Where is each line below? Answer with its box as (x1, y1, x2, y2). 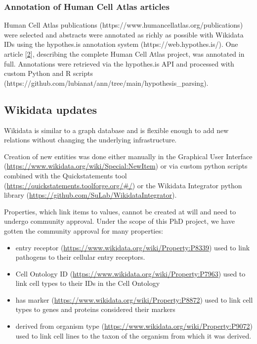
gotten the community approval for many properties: (4, 225, 163, 236)
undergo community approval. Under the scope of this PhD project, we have (4, 216, 235, 226)
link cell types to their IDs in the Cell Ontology (15, 278, 160, 288)
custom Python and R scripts (4, 68, 93, 78)
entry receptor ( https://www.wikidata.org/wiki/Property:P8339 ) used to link (15, 242, 250, 252)
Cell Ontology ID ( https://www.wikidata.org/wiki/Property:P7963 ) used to (15, 268, 246, 278)
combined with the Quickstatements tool (4, 170, 127, 180)
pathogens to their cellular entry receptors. (15, 252, 145, 262)
